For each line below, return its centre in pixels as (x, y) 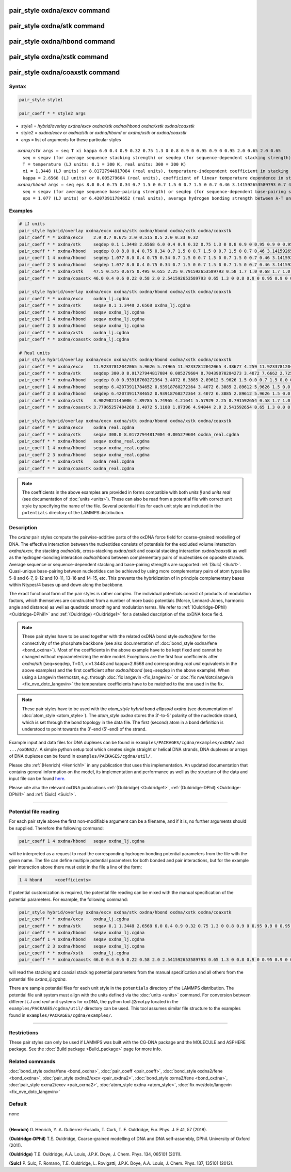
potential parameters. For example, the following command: (68, 899)
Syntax (17, 86)
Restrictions (24, 1032)
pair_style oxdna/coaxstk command (65, 73)
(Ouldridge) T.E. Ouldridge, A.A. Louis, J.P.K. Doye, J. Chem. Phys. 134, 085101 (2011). (95, 1154)
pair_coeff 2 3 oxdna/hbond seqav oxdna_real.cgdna (84, 455)
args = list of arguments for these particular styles (71, 139)
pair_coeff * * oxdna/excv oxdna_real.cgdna (77, 428)
